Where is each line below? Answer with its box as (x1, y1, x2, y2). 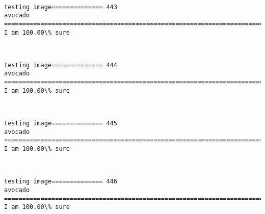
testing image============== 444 (4, 61, 117, 69)
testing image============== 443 (4, 3, 117, 11)
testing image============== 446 (4, 178, 117, 185)
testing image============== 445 (4, 120, 117, 127)
